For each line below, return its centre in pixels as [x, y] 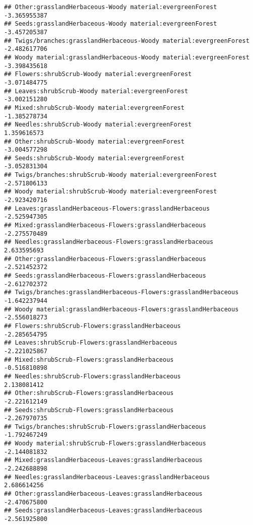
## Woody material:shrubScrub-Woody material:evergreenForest [111, 192]
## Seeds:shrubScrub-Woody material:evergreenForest [94, 158]
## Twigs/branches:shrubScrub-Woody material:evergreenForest [111, 175]
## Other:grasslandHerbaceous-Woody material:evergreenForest [111, 7]
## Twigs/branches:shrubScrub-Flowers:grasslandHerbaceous [105, 426]
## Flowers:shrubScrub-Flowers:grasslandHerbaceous [92, 326]
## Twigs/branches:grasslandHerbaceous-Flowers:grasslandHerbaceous [121, 292]
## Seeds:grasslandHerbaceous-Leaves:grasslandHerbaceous [103, 511]
